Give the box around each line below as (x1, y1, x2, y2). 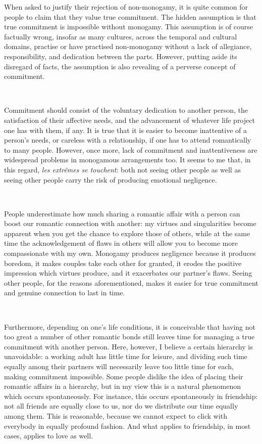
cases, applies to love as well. (4, 430, 93, 441)
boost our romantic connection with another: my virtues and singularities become (4, 218, 256, 229)
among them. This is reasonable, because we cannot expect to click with (4, 410, 228, 421)
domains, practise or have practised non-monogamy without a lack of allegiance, (4, 41, 252, 52)
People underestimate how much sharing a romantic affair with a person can (4, 208, 240, 218)
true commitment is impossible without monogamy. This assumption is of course (4, 21, 253, 32)
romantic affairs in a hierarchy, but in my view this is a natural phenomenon (4, 381, 241, 391)
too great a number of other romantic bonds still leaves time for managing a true (4, 331, 255, 342)
